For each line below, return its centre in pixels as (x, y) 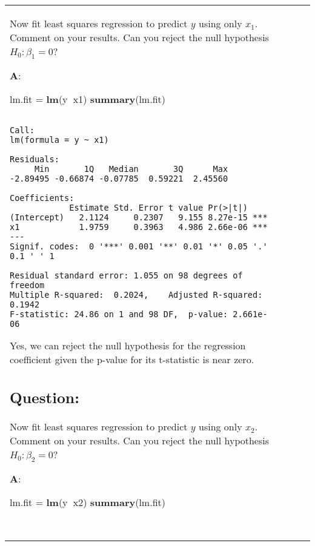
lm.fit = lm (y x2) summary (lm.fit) (88, 502)
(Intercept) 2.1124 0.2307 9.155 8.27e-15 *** (139, 218)
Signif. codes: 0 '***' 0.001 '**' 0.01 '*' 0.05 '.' (139, 247)
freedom (27, 285)
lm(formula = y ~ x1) (59, 140)
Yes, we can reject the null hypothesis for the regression (128, 346)
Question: (45, 397)
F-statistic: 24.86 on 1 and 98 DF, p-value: (119, 314)
